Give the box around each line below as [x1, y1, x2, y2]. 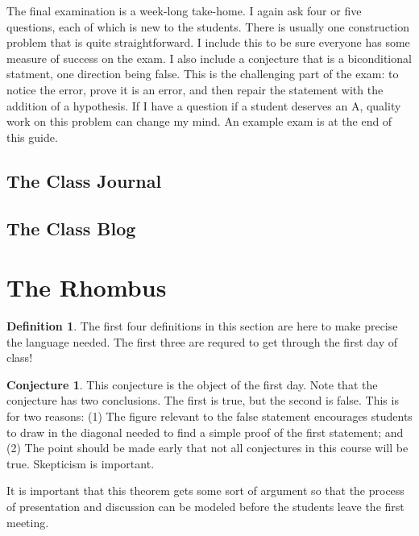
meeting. [6, 513, 49, 530]
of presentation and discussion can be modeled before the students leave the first [6, 497, 404, 514]
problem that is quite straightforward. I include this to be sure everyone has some [6, 34, 410, 51]
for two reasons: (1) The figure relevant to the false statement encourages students [6, 408, 413, 424]
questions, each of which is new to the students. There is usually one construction [6, 18, 409, 35]
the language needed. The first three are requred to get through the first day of [6, 333, 397, 350]
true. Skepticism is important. [6, 455, 155, 472]
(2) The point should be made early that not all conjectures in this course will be [6, 439, 409, 456]
